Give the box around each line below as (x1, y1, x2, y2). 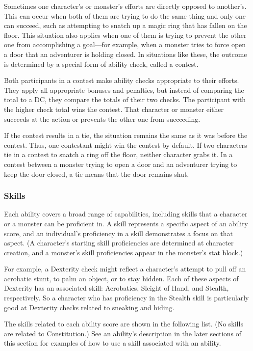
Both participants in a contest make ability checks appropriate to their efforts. (4, 75, 239, 85)
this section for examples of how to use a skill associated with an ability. (4, 338, 221, 348)
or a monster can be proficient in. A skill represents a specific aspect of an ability (4, 218, 248, 228)
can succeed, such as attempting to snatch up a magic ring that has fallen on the (4, 20, 247, 30)
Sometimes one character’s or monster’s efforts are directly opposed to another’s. (4, 1, 247, 11)
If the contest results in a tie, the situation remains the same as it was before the (4, 130, 248, 140)
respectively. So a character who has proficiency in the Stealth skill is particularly (4, 293, 249, 303)
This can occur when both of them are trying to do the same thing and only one (4, 10, 246, 21)
